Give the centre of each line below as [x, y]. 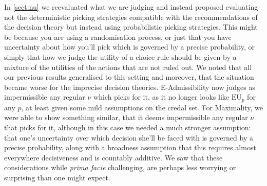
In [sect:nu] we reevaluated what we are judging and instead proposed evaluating [131, 7]
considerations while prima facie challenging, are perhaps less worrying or [120, 167]
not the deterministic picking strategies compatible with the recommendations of [131, 17]
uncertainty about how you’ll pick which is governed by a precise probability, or [130, 47]
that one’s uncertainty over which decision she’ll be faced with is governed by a [129, 137]
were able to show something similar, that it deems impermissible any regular [126, 117]
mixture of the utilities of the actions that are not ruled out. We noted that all [128, 67]
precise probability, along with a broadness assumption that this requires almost [130, 147]
